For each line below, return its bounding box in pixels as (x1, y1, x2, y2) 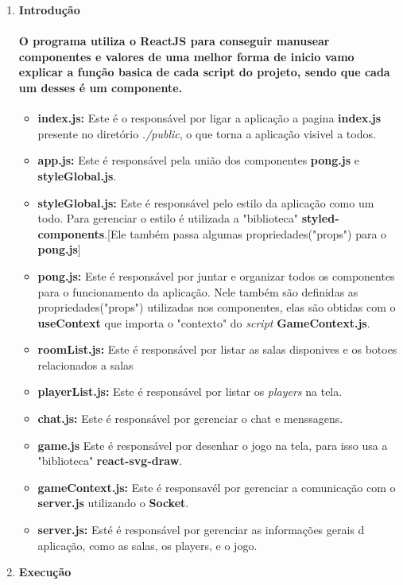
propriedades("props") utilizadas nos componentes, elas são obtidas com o (37, 299, 396, 316)
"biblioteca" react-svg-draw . (37, 452, 183, 469)
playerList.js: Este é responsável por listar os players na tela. (37, 383, 343, 400)
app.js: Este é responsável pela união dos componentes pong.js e (37, 152, 359, 169)
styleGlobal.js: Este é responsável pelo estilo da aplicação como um (37, 194, 374, 211)
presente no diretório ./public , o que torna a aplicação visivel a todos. (37, 125, 376, 141)
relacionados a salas (37, 356, 134, 373)
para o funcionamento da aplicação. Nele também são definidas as (37, 283, 358, 300)
